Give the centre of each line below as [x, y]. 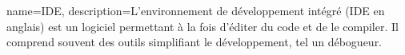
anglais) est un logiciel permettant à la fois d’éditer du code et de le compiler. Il [202, 26]
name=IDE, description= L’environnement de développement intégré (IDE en [196, 10]
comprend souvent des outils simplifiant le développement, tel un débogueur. [194, 42]
